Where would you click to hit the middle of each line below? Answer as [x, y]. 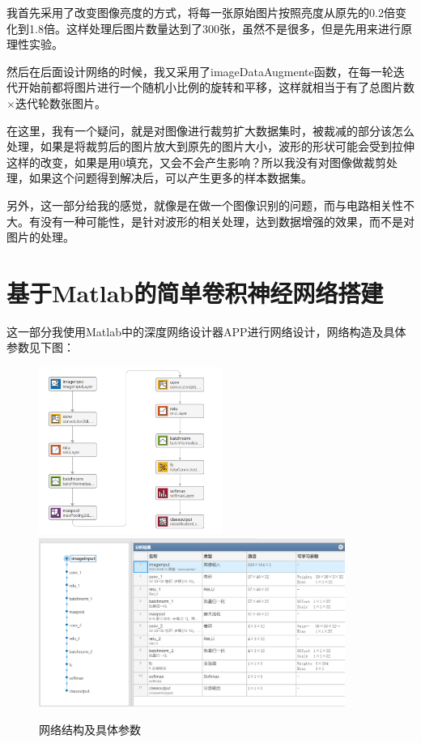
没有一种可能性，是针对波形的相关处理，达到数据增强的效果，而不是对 [227, 221]
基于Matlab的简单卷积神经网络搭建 [195, 292]
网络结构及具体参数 [90, 730]
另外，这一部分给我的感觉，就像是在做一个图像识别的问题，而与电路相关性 [205, 205]
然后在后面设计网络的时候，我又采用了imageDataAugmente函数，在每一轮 [200, 71]
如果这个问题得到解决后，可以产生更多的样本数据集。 [170, 178]
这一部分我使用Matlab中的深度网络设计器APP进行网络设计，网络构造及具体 [206, 331]
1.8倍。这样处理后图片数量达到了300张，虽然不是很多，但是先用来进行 [215, 28]
